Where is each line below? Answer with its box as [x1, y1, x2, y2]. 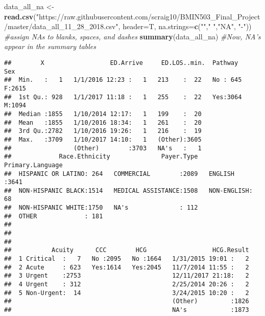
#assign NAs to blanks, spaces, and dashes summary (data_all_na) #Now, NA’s [4, 31, 261, 41]
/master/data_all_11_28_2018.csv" [4, 21, 118, 32]
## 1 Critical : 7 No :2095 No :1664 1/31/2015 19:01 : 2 [4, 255, 249, 263]
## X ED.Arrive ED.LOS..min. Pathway [4, 59, 238, 66]
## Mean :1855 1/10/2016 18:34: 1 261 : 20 [4, 119, 202, 126]
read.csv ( [4, 11, 36, 21]
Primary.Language [4, 161, 63, 169]
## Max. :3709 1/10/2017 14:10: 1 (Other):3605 [4, 136, 202, 143]
